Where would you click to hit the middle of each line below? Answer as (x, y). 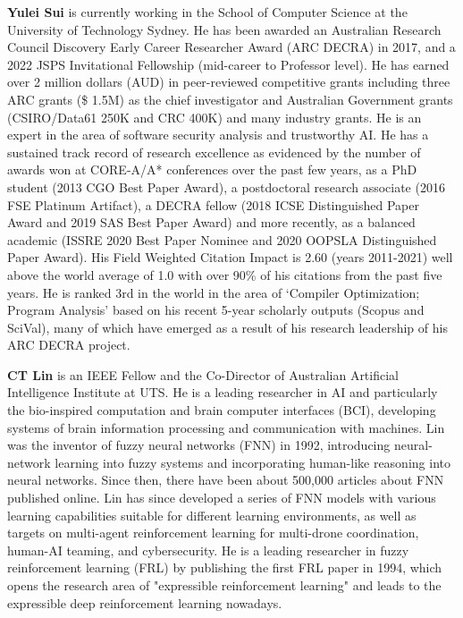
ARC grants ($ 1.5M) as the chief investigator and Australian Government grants (230, 99)
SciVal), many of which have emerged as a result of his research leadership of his (227, 327)
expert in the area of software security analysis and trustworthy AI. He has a (218, 135)
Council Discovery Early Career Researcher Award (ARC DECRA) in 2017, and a (231, 47)
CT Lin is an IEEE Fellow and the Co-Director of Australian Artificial (203, 374)
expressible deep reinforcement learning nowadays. (145, 602)
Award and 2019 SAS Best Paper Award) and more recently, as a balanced (211, 222)
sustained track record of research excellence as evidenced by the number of (214, 152)
